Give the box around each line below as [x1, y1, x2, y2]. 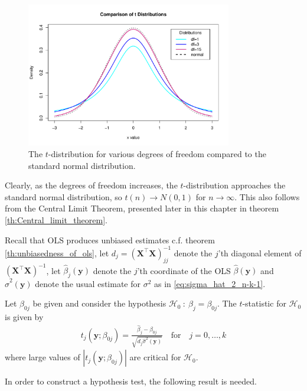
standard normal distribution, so [5, 190, 122, 203]
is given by [5, 311, 44, 323]
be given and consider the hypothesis [32, 297, 166, 309]
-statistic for [242, 297, 286, 309]
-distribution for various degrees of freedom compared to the [48, 148, 266, 160]
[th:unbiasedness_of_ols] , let [5, 246, 109, 259]
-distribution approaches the [183, 179, 286, 191]
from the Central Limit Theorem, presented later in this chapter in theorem [5, 202, 279, 214]
